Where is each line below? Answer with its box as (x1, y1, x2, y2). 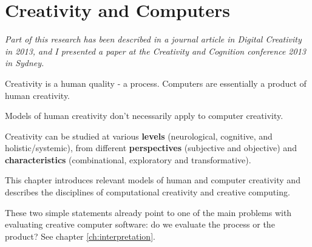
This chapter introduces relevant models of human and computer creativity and (5, 174, 300, 186)
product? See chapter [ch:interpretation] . (5, 229, 155, 242)
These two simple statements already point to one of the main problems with (5, 206, 292, 218)
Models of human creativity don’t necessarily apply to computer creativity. (5, 109, 283, 122)
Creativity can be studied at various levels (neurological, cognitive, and (5, 129, 273, 142)
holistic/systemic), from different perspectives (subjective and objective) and (5, 141, 297, 154)
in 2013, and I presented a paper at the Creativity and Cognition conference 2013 (5, 44, 306, 57)
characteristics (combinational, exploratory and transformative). (5, 153, 251, 166)
